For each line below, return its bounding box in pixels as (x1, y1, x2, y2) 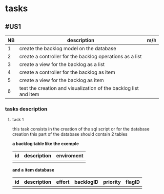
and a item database (12, 167, 55, 173)
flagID (125, 179, 140, 186)
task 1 (12, 117, 24, 123)
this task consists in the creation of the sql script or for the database (12, 126, 150, 132)
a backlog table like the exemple (12, 141, 79, 147)
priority (103, 179, 121, 186)
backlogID (74, 179, 99, 186)
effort (56, 179, 70, 186)
